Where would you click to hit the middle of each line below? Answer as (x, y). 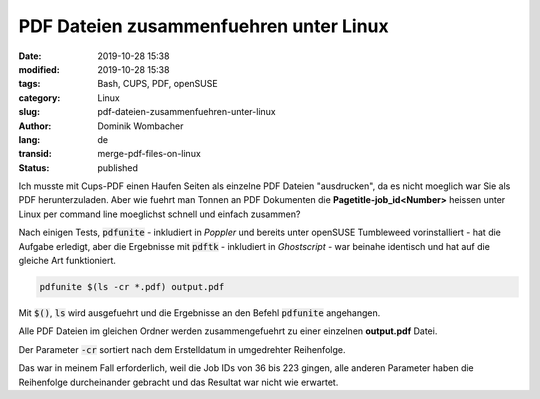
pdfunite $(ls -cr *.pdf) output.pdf (132, 286)
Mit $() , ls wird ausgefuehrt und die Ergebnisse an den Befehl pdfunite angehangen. (199, 312)
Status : (34, 167)
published (118, 167)
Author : (35, 126)
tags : (29, 84)
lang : (29, 139)
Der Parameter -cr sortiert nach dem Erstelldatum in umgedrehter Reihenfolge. (182, 349)
